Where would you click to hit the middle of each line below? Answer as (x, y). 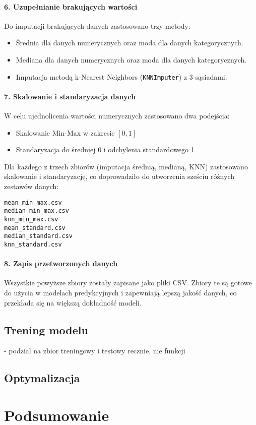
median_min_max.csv (37, 211)
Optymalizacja (42, 378)
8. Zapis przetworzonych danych (61, 263)
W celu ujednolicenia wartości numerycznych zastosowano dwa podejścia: (117, 116)
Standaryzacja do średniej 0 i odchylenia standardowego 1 (105, 149)
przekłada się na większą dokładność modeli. (73, 302)
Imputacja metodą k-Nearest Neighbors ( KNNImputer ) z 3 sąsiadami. (121, 76)
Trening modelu (46, 329)
